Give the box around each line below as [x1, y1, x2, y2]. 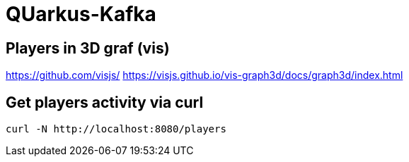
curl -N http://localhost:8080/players [6, 123, 226, 135]
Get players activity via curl [6, 93, 204, 111]
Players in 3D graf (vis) [6, 39, 170, 57]
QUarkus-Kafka [6, 2, 156, 26]
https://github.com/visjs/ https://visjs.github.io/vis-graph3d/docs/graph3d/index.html [6, 69, 403, 82]
